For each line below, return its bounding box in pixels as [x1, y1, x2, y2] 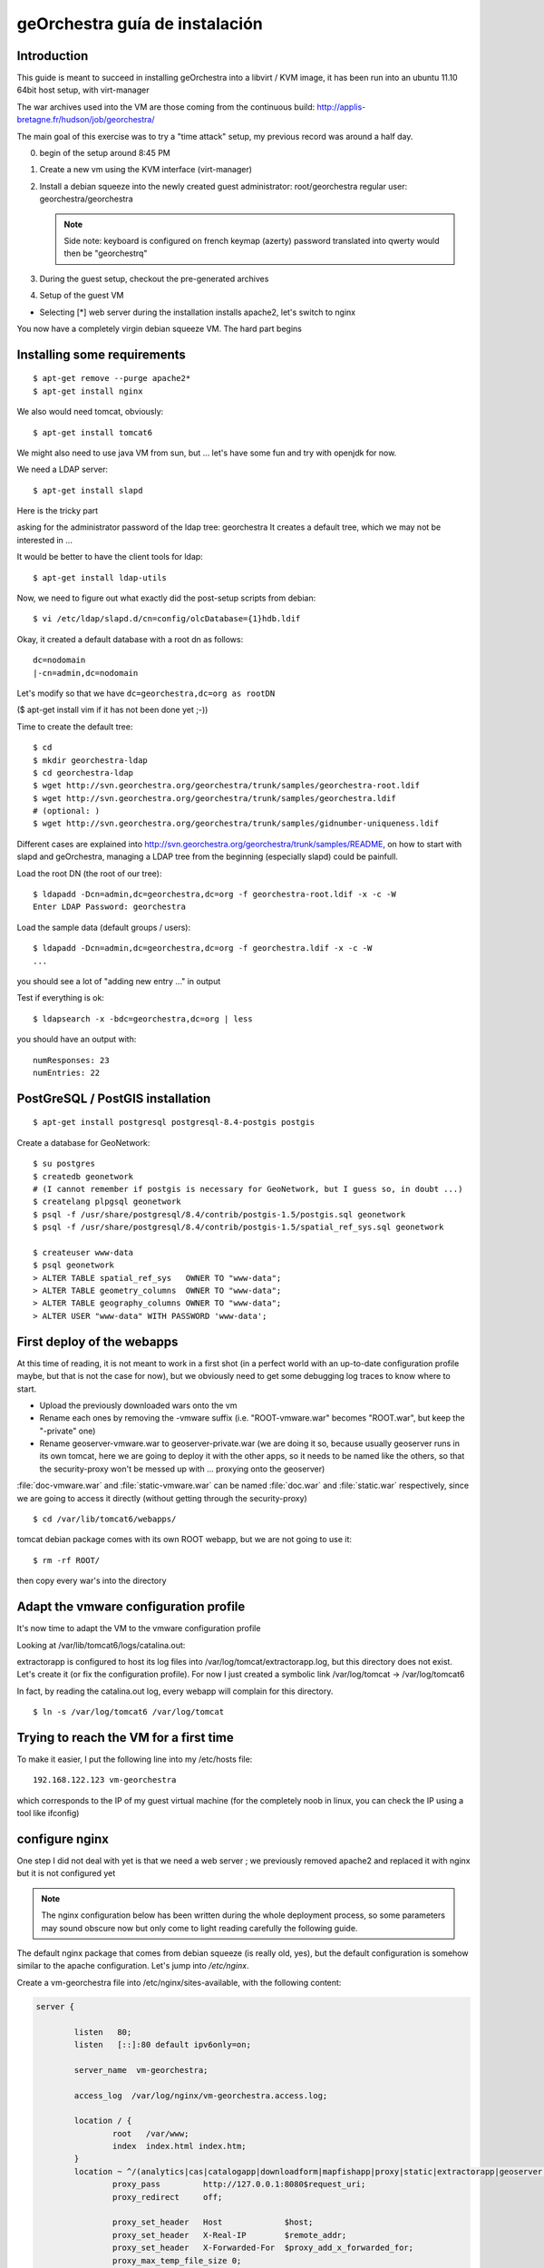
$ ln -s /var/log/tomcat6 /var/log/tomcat [33, 1706, 225, 1717]
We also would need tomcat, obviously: [16, 406, 164, 417]
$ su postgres [33, 1158, 95, 1169]
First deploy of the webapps [16, 1334, 179, 1349]
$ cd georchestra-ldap [33, 767, 134, 777]
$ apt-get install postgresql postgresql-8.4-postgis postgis [33, 1117, 316, 1128]
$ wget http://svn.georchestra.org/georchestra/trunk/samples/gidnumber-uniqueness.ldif [33, 818, 440, 829]
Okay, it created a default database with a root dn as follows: [16, 633, 244, 644]
